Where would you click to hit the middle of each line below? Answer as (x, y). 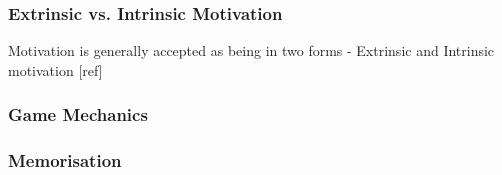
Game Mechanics (78, 114)
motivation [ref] (55, 69)
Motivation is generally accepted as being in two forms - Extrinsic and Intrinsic (251, 50)
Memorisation (65, 160)
